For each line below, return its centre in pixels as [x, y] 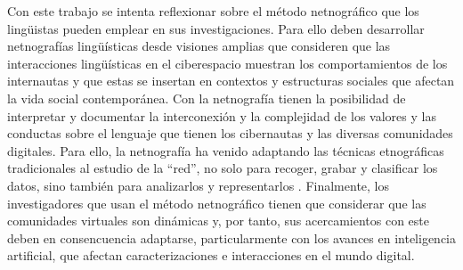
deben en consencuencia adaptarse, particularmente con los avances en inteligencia [231, 237]
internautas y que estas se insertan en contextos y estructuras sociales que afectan [231, 81]
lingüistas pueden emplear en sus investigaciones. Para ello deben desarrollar [216, 28]
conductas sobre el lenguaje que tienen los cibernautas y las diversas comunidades [230, 133]
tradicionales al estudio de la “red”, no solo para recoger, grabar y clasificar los [223, 168]
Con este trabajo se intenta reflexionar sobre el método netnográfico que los [213, 11]
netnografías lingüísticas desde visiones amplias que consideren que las [199, 46]
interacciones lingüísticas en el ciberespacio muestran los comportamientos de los [227, 63]
